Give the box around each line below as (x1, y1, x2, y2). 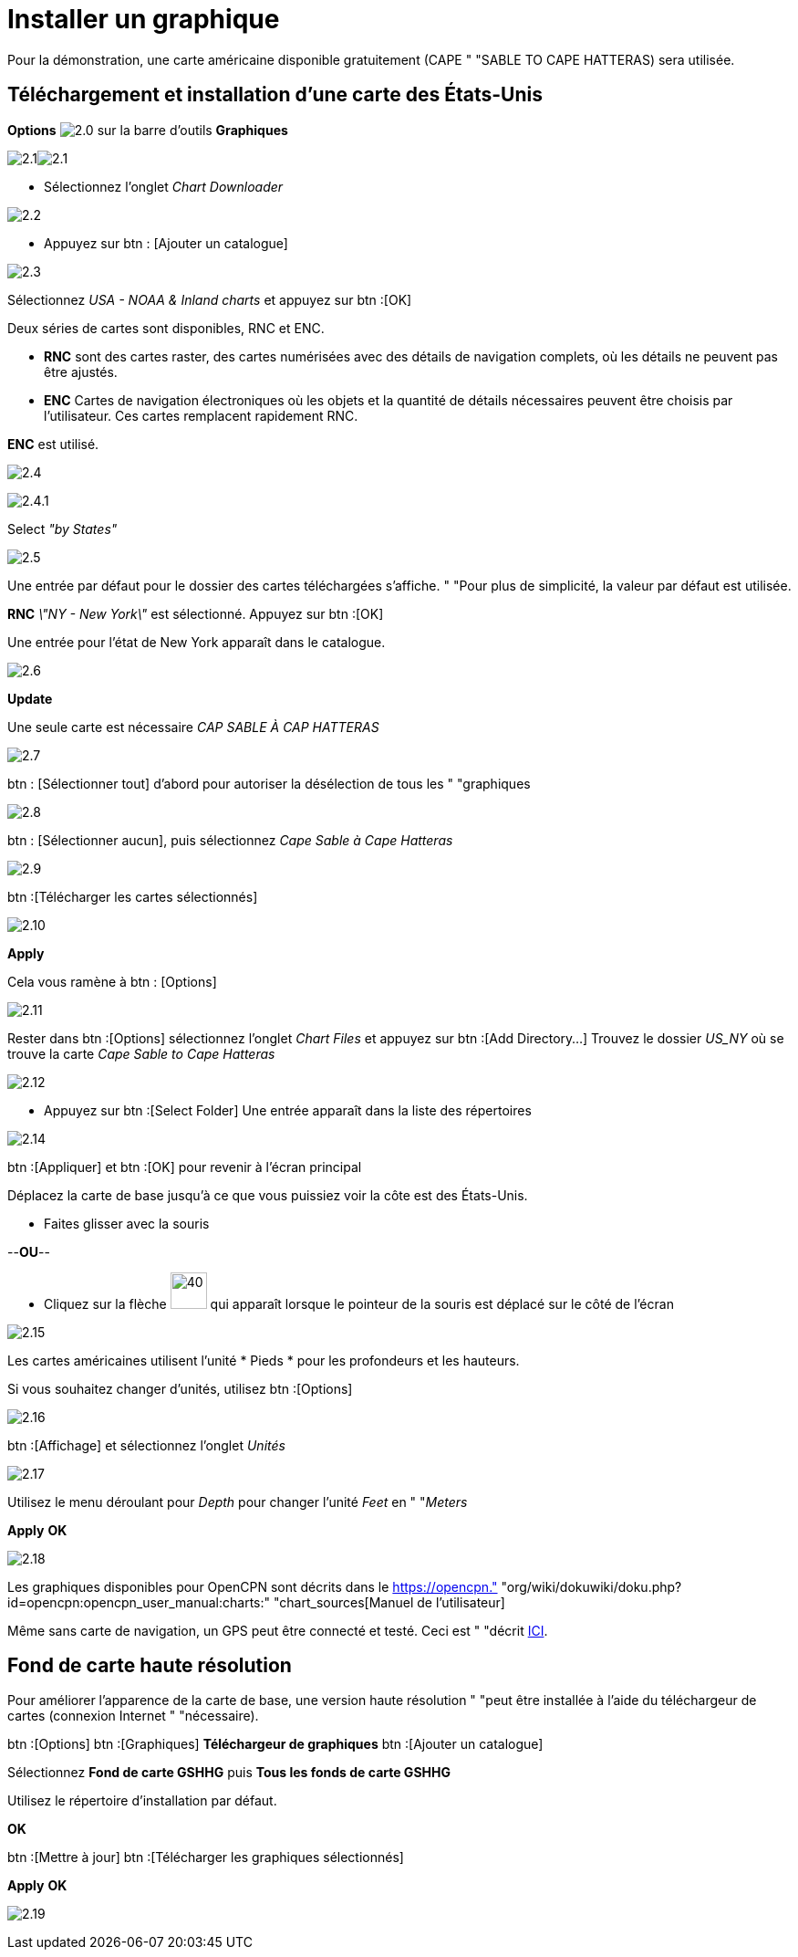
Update (7, 690, 53, 706)
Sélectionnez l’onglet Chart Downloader (44, 178, 284, 194)
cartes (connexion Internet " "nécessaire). (7, 1708, 259, 1724)
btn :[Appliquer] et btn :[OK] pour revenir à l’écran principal (7, 1158, 362, 1175)
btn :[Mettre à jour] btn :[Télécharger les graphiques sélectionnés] (7, 1849, 404, 1866)
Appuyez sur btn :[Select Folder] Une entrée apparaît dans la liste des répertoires (44, 1102, 532, 1118)
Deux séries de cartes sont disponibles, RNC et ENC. (7, 319, 325, 336)
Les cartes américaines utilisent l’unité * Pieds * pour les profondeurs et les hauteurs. (7, 1352, 520, 1368)
